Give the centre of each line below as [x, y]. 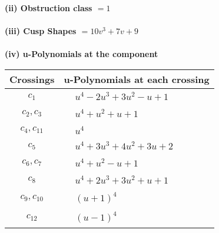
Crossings [32, 79]
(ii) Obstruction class [49, 8]
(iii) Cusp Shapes [41, 31]
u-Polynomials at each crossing [137, 79]
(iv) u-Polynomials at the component [82, 54]
